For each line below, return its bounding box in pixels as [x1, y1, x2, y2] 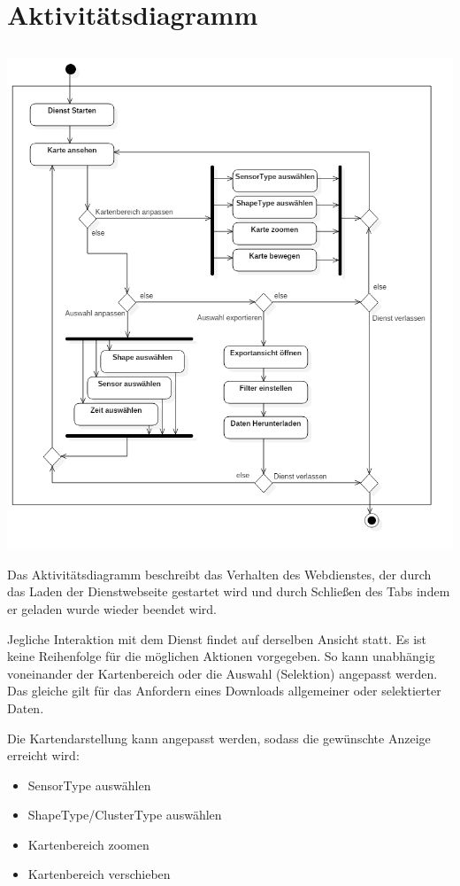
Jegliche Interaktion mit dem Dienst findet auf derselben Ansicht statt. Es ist [7, 629, 426, 648]
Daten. [7, 698, 44, 717]
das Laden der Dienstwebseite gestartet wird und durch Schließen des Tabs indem [7, 582, 450, 601]
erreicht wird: [7, 746, 80, 765]
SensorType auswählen [27, 775, 151, 794]
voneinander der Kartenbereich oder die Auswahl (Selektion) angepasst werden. [7, 664, 438, 682]
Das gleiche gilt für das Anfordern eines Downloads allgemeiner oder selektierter [7, 681, 441, 700]
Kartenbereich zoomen [27, 835, 149, 853]
